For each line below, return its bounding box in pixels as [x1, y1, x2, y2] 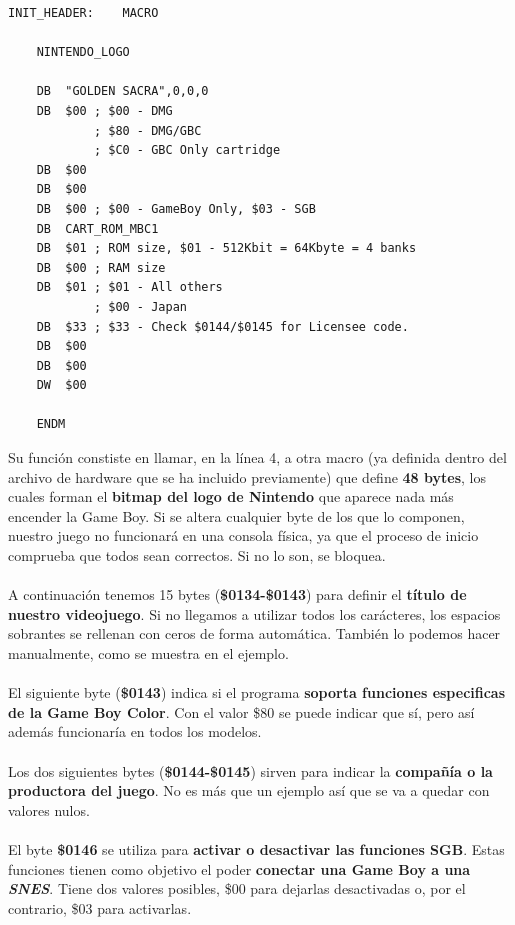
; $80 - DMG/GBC [93, 123, 202, 138]
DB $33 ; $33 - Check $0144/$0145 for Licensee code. [36, 319, 409, 334]
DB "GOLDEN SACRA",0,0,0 [36, 84, 209, 99]
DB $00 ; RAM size [36, 260, 166, 275]
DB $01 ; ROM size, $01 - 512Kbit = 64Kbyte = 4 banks [36, 241, 417, 256]
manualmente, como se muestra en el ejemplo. [8, 643, 289, 663]
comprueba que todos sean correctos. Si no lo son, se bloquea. [8, 545, 386, 566]
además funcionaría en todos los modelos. [8, 721, 262, 742]
